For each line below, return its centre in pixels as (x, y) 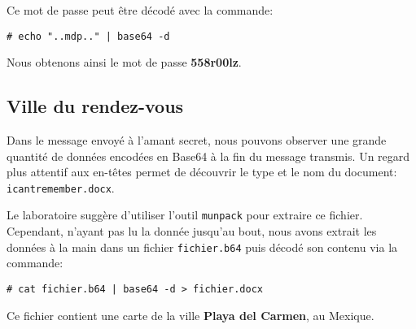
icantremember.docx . (61, 187)
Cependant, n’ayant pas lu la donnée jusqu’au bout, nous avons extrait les (192, 231)
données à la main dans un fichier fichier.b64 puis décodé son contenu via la (202, 247)
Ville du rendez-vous (95, 106)
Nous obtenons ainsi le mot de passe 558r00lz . (124, 62)
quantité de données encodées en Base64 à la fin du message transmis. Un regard (208, 156)
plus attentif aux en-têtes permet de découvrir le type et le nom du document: (202, 172)
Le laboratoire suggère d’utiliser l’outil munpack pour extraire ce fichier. (185, 215)
